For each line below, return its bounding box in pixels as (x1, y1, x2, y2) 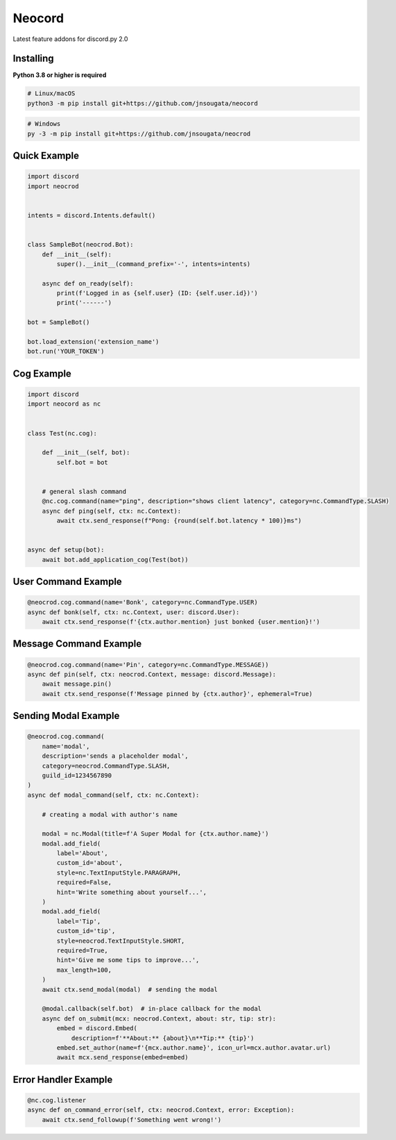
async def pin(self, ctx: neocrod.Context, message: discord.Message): (27, 670, 277, 679)
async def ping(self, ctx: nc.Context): (42, 507, 182, 515)
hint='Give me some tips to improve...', (56, 956, 200, 964)
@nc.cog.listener (27, 1096, 87, 1104)
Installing (12, 53, 55, 65)
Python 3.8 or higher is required (12, 71, 107, 79)
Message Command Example (12, 638, 142, 650)
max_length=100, (56, 966, 112, 974)
